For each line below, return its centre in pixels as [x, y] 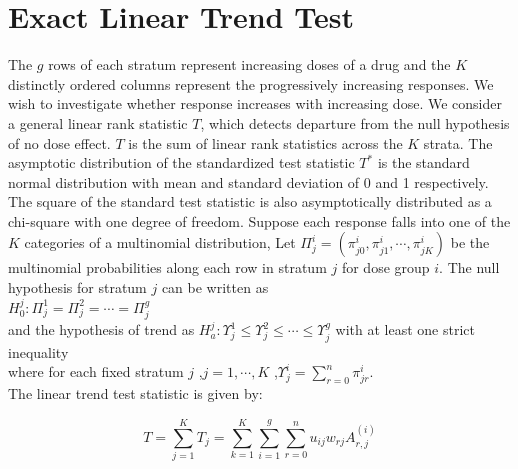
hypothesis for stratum [77, 287]
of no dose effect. [59, 142]
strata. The [458, 142]
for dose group [385, 267]
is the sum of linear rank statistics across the [265, 142]
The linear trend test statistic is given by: [135, 393]
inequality [38, 351]
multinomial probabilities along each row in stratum [167, 267]
